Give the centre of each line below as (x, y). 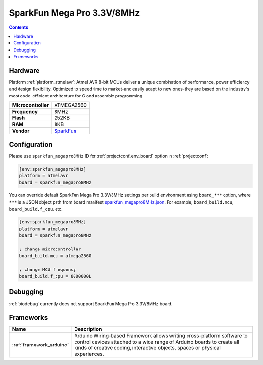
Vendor (21, 131)
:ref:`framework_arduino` (40, 345)
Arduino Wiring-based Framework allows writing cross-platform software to (161, 335)
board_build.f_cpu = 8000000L (55, 276)
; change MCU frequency (48, 269)
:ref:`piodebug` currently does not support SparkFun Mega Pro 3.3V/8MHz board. (91, 303)
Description (88, 329)
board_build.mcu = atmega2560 (55, 256)
